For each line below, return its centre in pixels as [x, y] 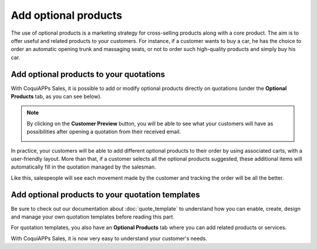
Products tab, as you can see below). [56, 96]
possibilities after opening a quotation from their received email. [104, 132]
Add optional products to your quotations [88, 74]
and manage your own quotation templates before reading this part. [93, 217]
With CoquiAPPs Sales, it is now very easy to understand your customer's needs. [109, 238]
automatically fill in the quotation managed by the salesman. [84, 167]
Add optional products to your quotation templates [105, 195]
